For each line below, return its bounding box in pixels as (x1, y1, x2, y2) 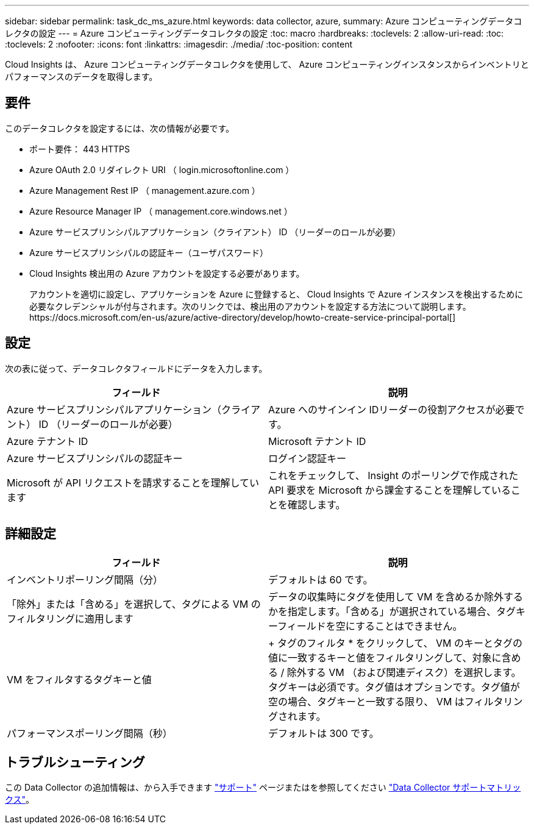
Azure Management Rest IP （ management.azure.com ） (29, 185, 260, 196)
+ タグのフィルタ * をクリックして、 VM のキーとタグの (268, 636, 522, 649)
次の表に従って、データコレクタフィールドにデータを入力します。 (5, 363, 268, 374)
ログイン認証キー (268, 452, 347, 464)
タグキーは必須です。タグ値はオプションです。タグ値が (268, 680, 520, 693)
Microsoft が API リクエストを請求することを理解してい (7, 476, 260, 489)
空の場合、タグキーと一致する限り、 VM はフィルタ (268, 695, 504, 708)
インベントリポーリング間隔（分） (7, 573, 163, 586)
